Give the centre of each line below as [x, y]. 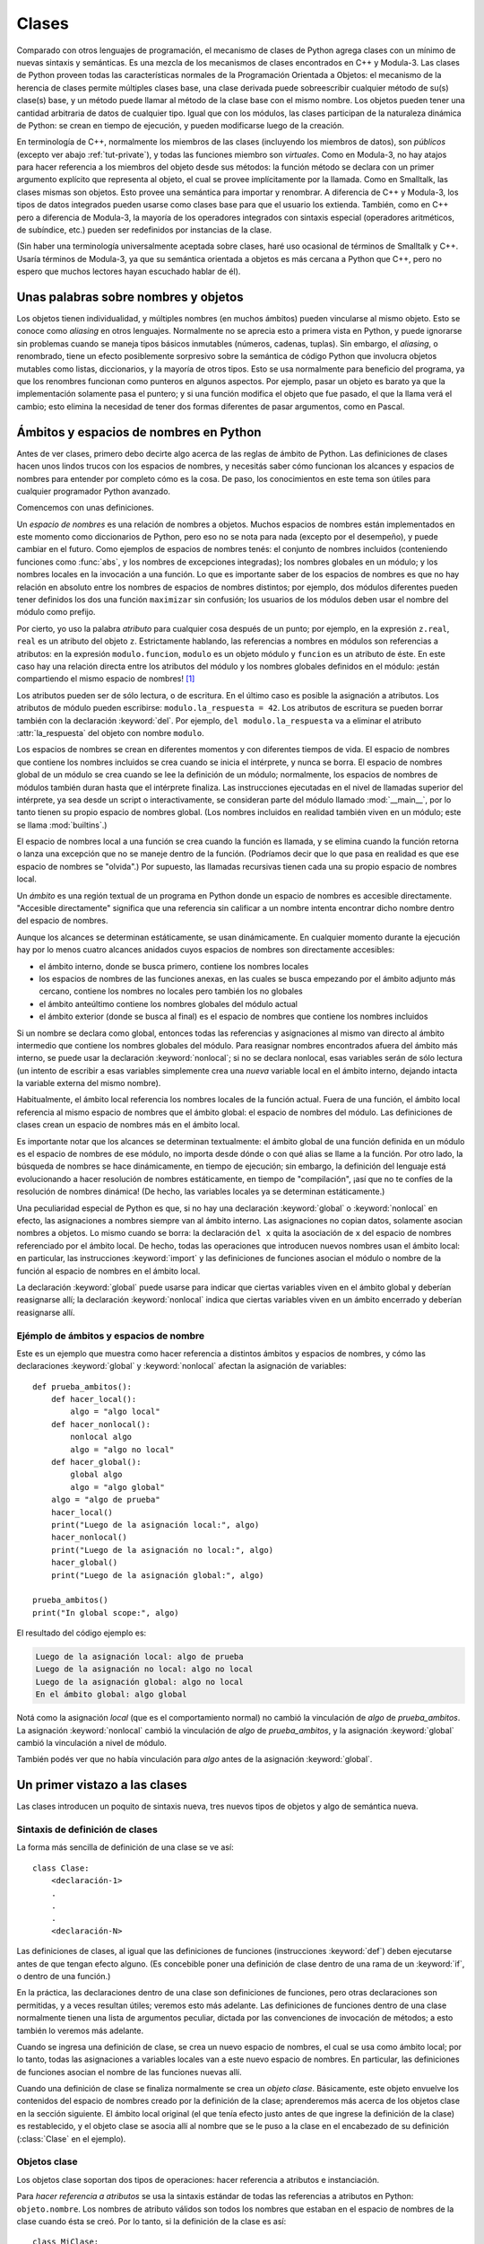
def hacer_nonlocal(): [101, 1424]
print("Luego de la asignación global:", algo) [157, 1575]
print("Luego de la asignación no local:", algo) [162, 1550]
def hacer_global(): [96, 1462]
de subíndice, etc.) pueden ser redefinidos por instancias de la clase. [144, 230]
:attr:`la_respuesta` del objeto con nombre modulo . [111, 732]
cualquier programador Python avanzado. [93, 491]
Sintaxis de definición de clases [87, 1829]
